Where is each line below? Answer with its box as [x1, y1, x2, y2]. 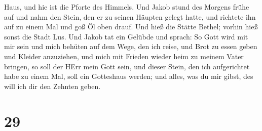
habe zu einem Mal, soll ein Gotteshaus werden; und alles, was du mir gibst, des [4, 71, 253, 81]
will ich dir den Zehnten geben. [4, 80, 101, 91]
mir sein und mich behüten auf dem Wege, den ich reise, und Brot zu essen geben [4, 41, 257, 52]
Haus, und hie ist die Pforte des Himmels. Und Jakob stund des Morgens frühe [4, 2, 249, 12]
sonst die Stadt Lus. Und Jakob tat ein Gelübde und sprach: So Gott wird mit [4, 31, 248, 41]
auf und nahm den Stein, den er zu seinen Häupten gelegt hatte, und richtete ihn [4, 11, 256, 22]
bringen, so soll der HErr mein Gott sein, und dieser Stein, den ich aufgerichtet [4, 61, 250, 71]
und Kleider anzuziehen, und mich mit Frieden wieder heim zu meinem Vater [4, 51, 244, 61]
